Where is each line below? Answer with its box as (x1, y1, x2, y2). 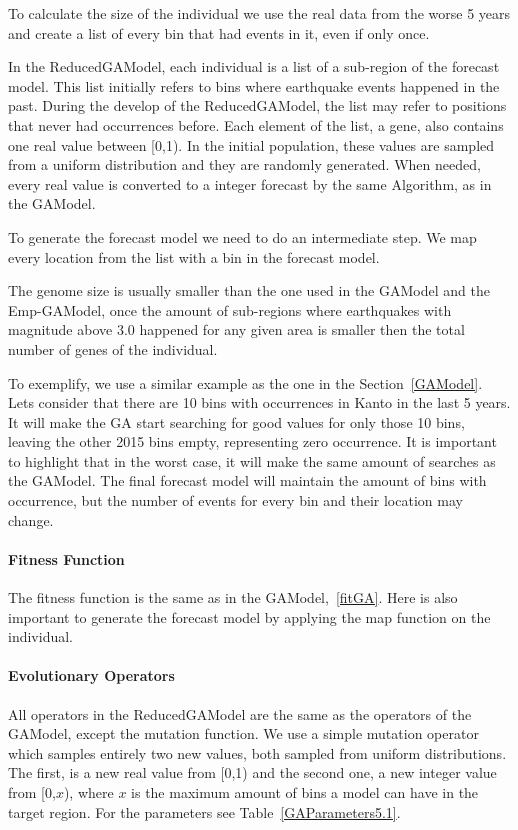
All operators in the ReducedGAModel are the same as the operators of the (8, 703, 472, 724)
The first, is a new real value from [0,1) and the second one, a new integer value (8, 762, 497, 783)
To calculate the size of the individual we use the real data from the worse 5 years (8, 3, 511, 23)
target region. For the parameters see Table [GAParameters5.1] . (8, 801, 401, 822)
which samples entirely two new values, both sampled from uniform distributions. (8, 742, 507, 763)
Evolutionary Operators (8, 665, 175, 686)
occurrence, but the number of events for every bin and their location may (8, 490, 463, 511)
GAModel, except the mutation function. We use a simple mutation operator (8, 723, 479, 744)
